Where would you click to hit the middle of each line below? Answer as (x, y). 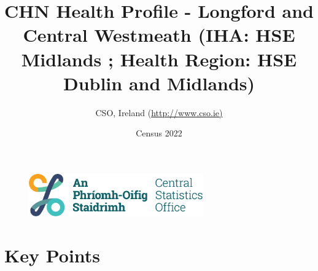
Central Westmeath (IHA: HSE (159, 35)
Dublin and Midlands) (159, 83)
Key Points (52, 255)
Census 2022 (159, 133)
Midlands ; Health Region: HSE (159, 59)
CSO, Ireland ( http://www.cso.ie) (159, 112)
